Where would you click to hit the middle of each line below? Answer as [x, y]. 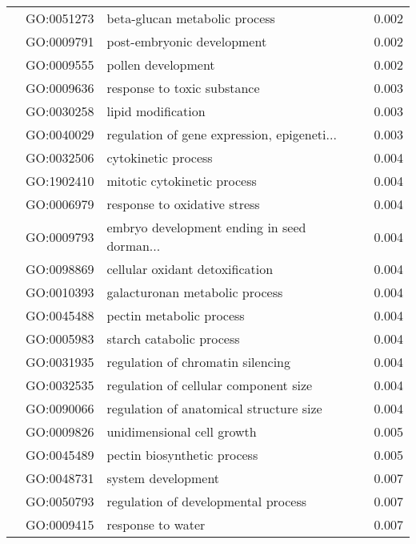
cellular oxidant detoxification [190, 269]
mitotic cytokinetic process [182, 181]
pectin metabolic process [176, 315]
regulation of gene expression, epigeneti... [222, 134]
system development [163, 478]
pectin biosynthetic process [182, 455]
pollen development [161, 64]
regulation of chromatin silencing [199, 362]
